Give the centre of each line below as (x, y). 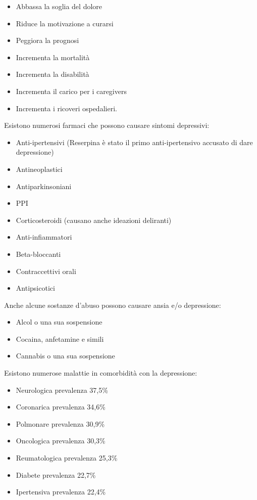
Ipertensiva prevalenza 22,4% (61, 492)
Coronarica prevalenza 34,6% (61, 407)
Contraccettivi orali (46, 271)
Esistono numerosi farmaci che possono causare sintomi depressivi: (107, 125)
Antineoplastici (39, 169)
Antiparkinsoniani (44, 186)
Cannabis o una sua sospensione (65, 356)
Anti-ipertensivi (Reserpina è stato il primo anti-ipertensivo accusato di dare (134, 142)
